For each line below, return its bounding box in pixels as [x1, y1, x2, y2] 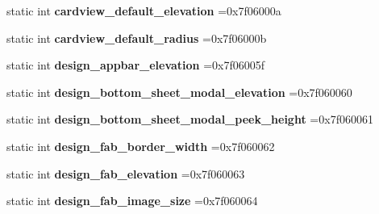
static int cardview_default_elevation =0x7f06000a [6, 2, 281, 19]
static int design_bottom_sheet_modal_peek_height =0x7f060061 [6, 111, 373, 128]
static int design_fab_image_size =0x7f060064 [6, 192, 258, 209]
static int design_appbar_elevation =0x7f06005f [6, 57, 265, 73]
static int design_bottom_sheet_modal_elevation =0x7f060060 [6, 83, 352, 100]
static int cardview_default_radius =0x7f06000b [6, 29, 267, 46]
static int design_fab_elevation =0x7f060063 [6, 165, 245, 182]
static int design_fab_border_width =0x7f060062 [6, 137, 275, 154]
